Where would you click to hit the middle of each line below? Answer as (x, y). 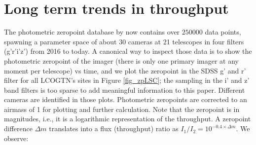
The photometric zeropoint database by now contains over (92, 32)
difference (18, 128)
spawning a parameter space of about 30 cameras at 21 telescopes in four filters (124, 41)
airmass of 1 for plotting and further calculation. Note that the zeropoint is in (122, 109)
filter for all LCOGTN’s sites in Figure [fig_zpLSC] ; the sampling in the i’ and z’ (127, 80)
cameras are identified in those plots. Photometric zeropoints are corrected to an (126, 99)
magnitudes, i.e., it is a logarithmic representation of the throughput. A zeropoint (128, 119)
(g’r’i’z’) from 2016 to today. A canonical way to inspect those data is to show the (128, 51)
